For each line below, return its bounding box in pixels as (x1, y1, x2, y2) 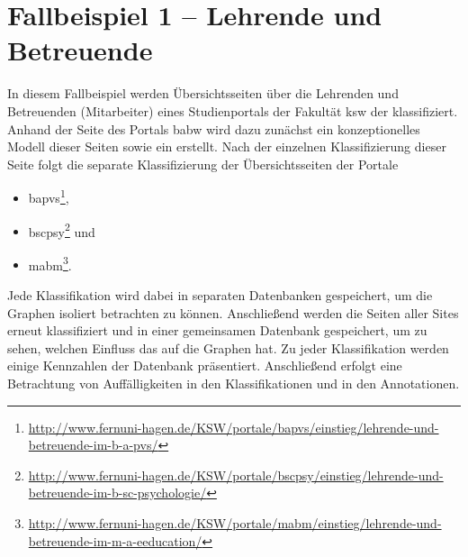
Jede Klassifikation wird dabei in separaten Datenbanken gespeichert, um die (7, 286, 433, 305)
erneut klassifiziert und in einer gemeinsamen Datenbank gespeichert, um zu (7, 321, 427, 340)
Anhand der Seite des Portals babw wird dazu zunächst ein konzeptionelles (7, 119, 420, 138)
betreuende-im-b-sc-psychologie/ (28, 483, 207, 502)
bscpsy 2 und (28, 219, 95, 241)
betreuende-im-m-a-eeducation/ (28, 531, 202, 550)
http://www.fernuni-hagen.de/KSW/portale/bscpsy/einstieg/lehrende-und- (28, 465, 444, 484)
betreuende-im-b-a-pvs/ (28, 435, 158, 454)
